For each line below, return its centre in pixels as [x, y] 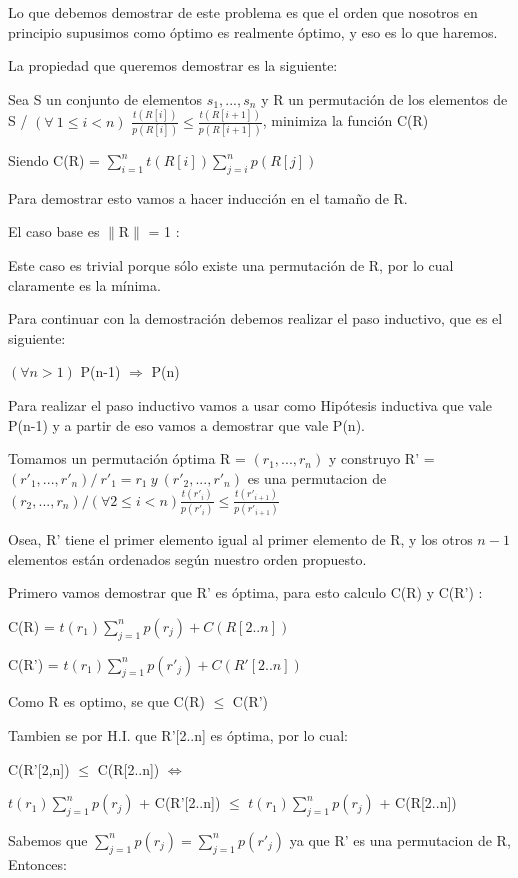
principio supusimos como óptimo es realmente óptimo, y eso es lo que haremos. [253, 31]
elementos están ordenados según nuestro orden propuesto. [187, 558]
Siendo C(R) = [54, 160]
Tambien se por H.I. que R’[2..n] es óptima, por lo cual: [178, 734]
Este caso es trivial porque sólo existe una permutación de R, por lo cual [231, 264]
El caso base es [54, 231]
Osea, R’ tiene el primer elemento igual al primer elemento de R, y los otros [240, 538]
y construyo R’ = [381, 458]
